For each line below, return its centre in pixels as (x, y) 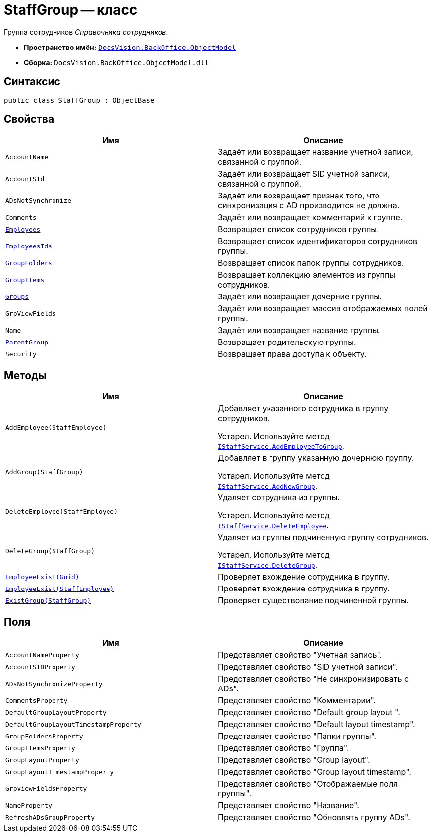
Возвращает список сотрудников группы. (298, 229)
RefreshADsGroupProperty (50, 817)
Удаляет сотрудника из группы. (279, 498)
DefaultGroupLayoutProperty (56, 712)
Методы (25, 375)
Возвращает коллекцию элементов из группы (307, 275)
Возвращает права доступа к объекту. (292, 354)
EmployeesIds (29, 246)
